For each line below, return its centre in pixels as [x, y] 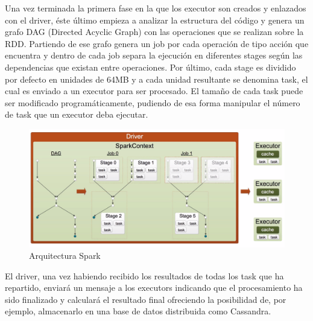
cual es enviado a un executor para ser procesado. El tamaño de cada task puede [154, 91]
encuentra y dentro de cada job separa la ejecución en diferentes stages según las [154, 55]
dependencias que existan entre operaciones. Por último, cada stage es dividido [150, 67]
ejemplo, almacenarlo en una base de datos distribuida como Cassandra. [138, 311]
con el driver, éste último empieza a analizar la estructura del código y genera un [155, 20]
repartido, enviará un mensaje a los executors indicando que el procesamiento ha [154, 288]
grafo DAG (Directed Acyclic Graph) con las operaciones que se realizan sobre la [154, 32]
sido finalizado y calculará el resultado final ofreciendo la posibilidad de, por [146, 299]
